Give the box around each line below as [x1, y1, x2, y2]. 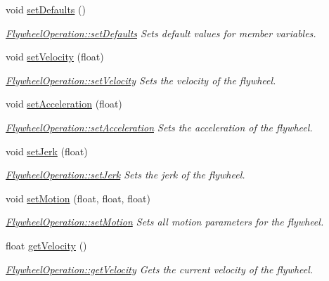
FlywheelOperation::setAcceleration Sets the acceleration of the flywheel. [6, 119, 313, 134]
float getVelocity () [6, 237, 87, 252]
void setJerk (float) [6, 143, 88, 158]
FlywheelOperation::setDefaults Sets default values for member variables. [6, 25, 316, 40]
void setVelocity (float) [6, 49, 104, 64]
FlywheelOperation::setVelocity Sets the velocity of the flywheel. [6, 72, 276, 87]
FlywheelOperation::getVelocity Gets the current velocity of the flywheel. [6, 261, 314, 276]
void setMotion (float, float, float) [6, 190, 150, 205]
